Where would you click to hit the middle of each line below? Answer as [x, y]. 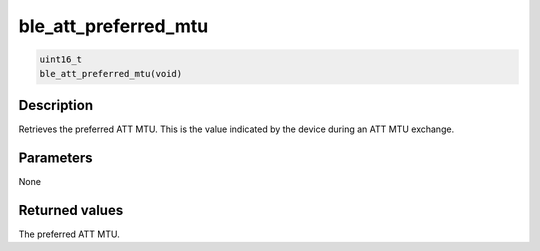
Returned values [71, 210]
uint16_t [61, 59]
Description [56, 105]
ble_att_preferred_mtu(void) [111, 73]
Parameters [55, 157]
